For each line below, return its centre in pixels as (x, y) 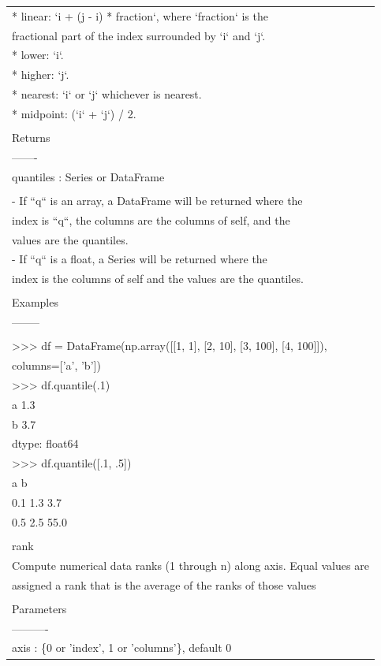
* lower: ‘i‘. (38, 55)
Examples (35, 302)
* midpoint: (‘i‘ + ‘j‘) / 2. (74, 113)
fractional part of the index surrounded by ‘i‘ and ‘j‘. (139, 35)
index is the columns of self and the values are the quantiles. (158, 279)
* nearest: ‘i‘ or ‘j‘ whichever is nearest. (107, 94)
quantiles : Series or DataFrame (88, 176)
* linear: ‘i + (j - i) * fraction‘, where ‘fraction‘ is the (140, 15)
